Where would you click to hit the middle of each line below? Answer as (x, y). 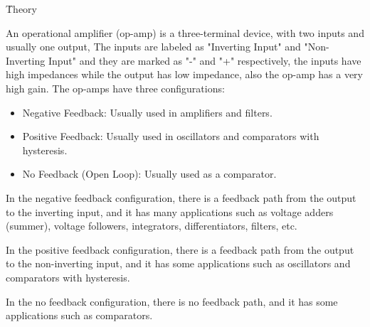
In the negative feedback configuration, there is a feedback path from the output (181, 197)
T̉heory (21, 9)
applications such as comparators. (79, 315)
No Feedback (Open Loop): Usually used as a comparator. (149, 174)
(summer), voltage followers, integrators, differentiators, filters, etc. (152, 226)
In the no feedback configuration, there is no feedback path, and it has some (172, 301)
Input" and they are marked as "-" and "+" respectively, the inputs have (205, 60)
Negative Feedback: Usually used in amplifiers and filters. (147, 112)
